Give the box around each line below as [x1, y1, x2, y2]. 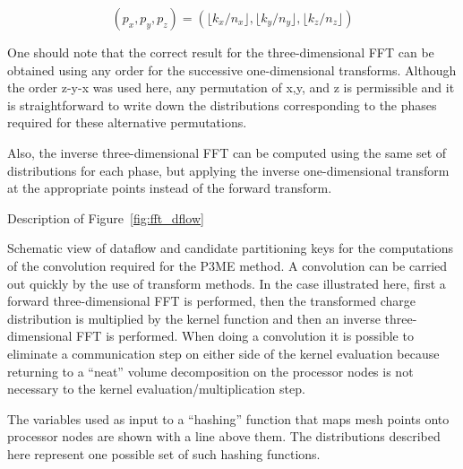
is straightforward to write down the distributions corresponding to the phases [7, 95, 437, 114]
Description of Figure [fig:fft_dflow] [7, 208, 204, 227]
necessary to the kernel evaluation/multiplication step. [7, 379, 305, 398]
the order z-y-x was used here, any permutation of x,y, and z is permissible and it [7, 78, 455, 97]
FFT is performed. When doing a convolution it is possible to [76, 326, 414, 345]
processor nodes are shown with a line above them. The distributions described [7, 427, 441, 446]
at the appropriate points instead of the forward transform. [7, 178, 332, 197]
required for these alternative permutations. [7, 113, 247, 132]
